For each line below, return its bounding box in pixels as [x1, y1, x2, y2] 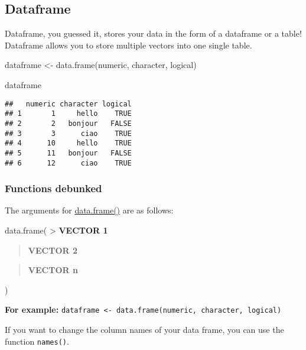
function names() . [5, 335, 69, 347]
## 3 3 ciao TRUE [5, 129, 132, 138]
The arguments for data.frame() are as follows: [5, 204, 174, 216]
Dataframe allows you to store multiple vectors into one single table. [5, 38, 252, 51]
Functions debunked [5, 181, 102, 196]
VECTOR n [28, 264, 78, 276]
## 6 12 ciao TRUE [5, 158, 132, 167]
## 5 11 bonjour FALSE [5, 148, 132, 157]
